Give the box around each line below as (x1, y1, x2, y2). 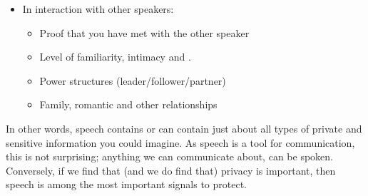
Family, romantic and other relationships (39, 97, 218, 112)
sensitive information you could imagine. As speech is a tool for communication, (6, 135, 355, 150)
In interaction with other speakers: (22, 1, 174, 16)
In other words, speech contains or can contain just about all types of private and (6, 120, 362, 135)
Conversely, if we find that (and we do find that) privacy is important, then (6, 163, 336, 177)
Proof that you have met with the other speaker (39, 25, 250, 40)
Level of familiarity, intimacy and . (39, 49, 191, 64)
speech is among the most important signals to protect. (6, 177, 247, 192)
